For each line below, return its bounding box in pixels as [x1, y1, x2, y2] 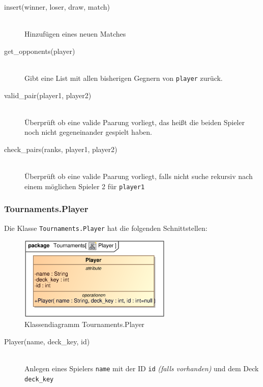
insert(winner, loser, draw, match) [4, 2, 110, 12]
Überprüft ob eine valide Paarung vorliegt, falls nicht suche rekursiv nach [24, 171, 253, 182]
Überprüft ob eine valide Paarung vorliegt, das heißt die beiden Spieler [24, 116, 245, 127]
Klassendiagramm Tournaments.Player [24, 319, 144, 330]
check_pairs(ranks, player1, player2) [4, 144, 118, 154]
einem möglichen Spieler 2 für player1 [24, 181, 145, 191]
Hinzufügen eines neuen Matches [24, 28, 126, 39]
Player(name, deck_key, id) [4, 336, 90, 346]
